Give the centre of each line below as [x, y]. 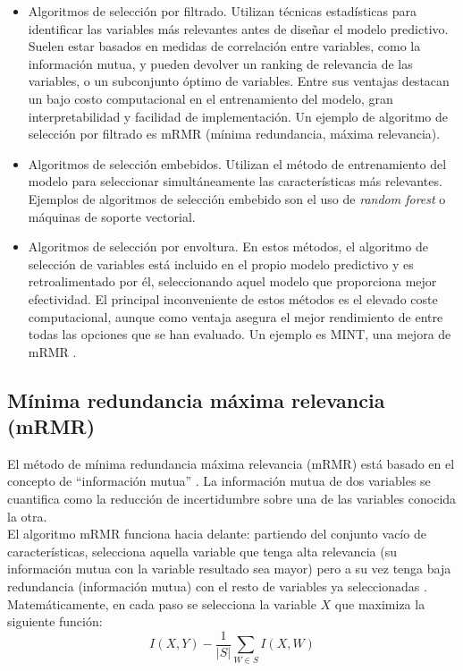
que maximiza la [380, 603]
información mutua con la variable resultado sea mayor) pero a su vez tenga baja [229, 569]
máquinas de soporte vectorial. [112, 216]
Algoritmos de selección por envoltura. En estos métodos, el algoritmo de [228, 246]
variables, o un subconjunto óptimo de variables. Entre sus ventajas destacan [239, 81]
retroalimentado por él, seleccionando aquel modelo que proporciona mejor [232, 281]
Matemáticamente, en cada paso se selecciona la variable [162, 603]
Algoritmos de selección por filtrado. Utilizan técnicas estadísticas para [223, 11]
